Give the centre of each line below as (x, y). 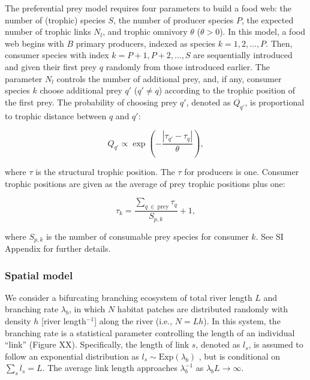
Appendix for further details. (58, 248)
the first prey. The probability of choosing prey (91, 102)
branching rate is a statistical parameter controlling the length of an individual (150, 332)
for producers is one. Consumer (242, 172)
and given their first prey (51, 66)
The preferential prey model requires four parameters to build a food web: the (148, 8)
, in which (87, 309)
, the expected (267, 19)
